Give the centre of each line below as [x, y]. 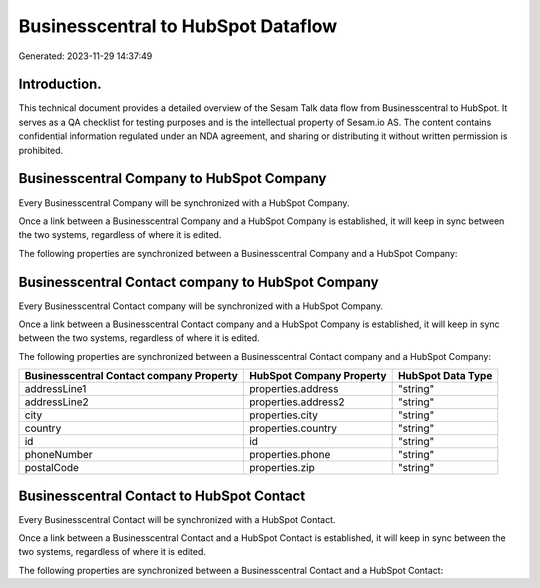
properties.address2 [296, 402]
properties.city [283, 415]
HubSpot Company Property [317, 376]
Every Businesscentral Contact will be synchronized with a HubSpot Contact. [177, 519]
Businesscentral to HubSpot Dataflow [178, 26]
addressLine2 [56, 402]
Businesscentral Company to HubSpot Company [172, 178]
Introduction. [60, 84]
